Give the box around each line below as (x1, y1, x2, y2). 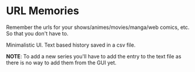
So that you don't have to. (6, 30, 69, 37)
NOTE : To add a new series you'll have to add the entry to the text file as (6, 53, 181, 60)
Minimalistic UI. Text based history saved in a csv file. (6, 41, 136, 48)
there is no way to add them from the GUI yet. (6, 59, 117, 66)
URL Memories (6, 4, 79, 18)
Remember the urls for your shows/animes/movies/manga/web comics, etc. (6, 24, 190, 31)
